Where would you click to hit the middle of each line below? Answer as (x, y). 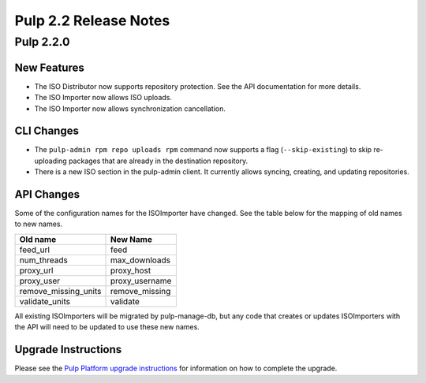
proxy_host (131, 270)
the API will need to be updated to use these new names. (107, 327)
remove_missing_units (60, 291)
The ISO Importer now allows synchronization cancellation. (130, 108)
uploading (50, 161)
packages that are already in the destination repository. (158, 161)
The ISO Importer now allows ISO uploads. (103, 98)
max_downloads (140, 260)
